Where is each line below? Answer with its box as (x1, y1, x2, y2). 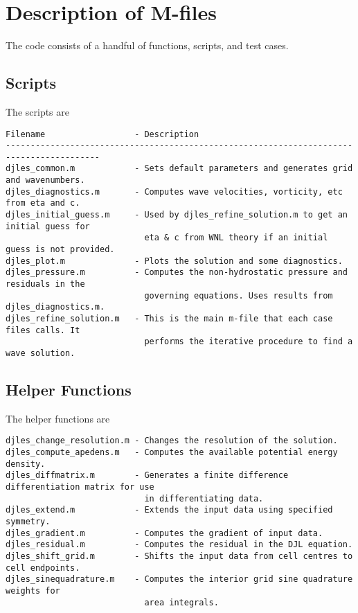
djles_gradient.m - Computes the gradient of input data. (6, 528, 323, 538)
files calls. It (6, 325, 80, 335)
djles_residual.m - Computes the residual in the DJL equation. (6, 540, 353, 550)
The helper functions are (6, 411, 110, 425)
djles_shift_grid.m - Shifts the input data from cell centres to (6, 551, 353, 561)
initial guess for (6, 221, 90, 231)
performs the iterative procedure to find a (144, 337, 353, 347)
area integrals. (144, 597, 219, 607)
